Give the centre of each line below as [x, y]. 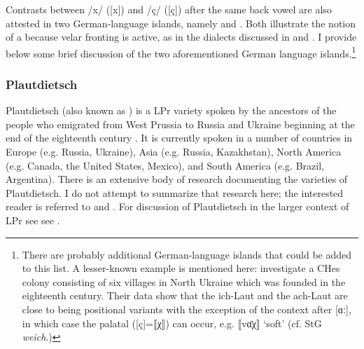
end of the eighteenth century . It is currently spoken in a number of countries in [179, 138]
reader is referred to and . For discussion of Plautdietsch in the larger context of [177, 206]
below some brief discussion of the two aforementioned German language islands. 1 [181, 52]
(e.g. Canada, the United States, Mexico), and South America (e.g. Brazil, [165, 165]
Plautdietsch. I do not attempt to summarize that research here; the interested [175, 192]
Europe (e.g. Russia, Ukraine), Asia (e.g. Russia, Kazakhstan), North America [174, 152]
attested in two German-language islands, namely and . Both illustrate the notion [181, 23]
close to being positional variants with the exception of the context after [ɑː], [187, 309]
